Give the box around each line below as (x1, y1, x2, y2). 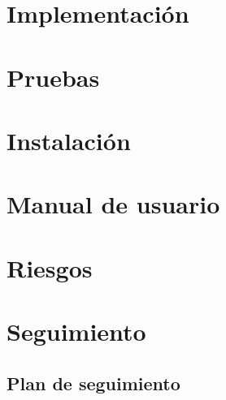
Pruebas (7, 60, 100, 93)
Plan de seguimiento (7, 370, 180, 395)
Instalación (7, 123, 131, 157)
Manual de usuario (7, 187, 220, 221)
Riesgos (7, 251, 93, 284)
